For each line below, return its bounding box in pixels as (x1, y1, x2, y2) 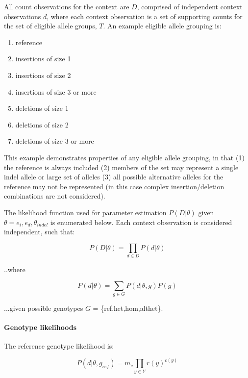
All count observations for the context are (4, 1, 129, 11)
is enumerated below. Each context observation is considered (50, 217, 232, 227)
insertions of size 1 (15, 53, 71, 64)
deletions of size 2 (15, 119, 69, 129)
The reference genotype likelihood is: (4, 341, 114, 351)
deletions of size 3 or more (15, 136, 94, 146)
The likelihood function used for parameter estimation (4, 207, 167, 217)
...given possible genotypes (4, 302, 83, 313)
